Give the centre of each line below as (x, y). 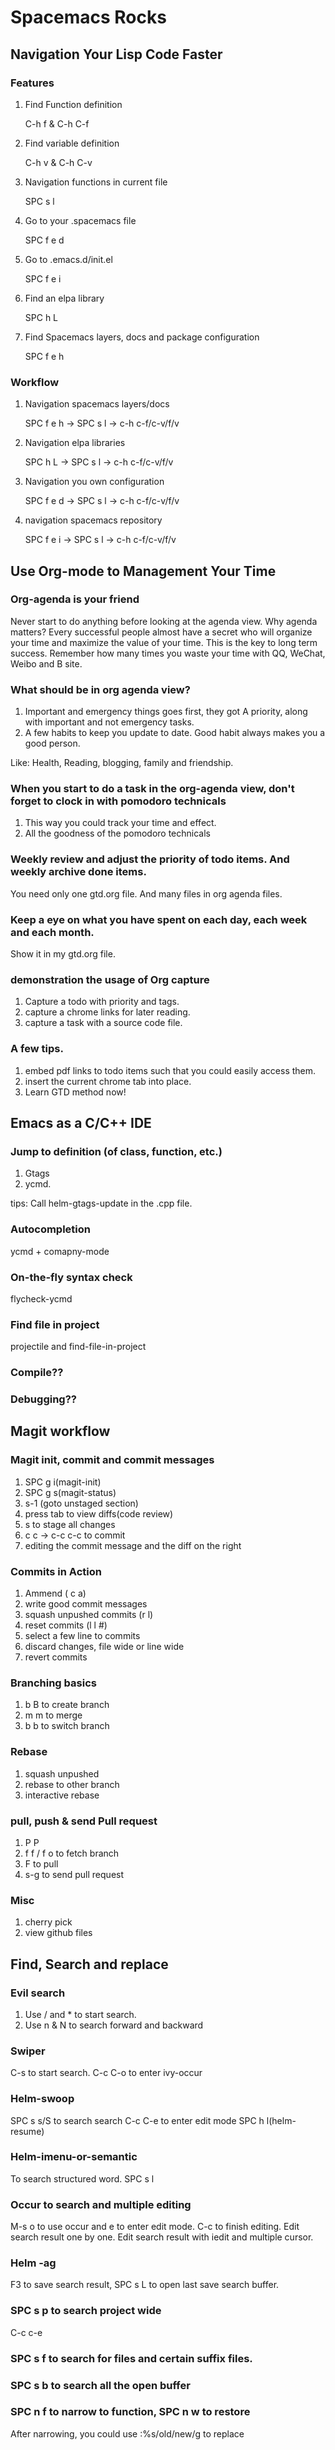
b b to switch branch (67, 1726)
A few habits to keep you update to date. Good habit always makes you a (175, 733)
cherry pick (48, 1922)
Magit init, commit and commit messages (112, 1460)
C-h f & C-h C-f (57, 123)
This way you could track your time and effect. (120, 823)
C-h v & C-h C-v (58, 162)
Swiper (28, 2051)
